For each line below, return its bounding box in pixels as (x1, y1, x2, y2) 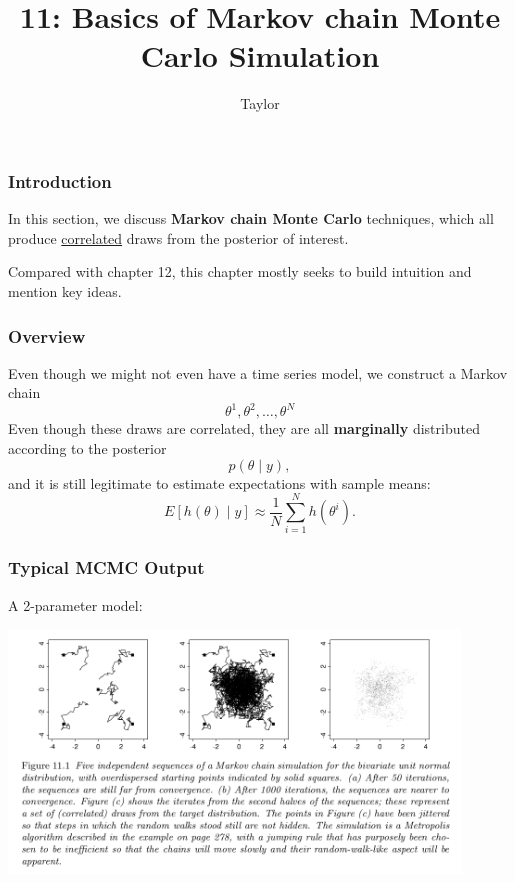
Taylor (240, 93, 280, 114)
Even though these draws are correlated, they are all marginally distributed (8, 418, 480, 439)
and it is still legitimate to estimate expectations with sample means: (8, 472, 431, 493)
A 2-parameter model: (8, 594, 143, 615)
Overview (8, 323, 86, 348)
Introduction (8, 168, 112, 193)
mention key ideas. (8, 280, 122, 301)
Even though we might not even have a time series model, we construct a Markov (8, 362, 508, 383)
